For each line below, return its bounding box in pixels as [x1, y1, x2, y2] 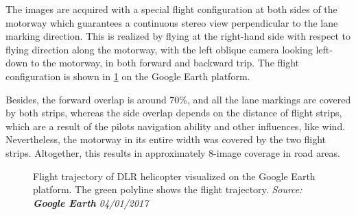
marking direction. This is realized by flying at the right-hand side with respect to [5, 29, 351, 43]
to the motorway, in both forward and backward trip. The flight [30, 55, 300, 70]
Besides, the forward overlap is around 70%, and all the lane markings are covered [5, 92, 351, 106]
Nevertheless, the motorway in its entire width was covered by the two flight [5, 132, 327, 147]
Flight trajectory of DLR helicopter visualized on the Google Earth [33, 168, 316, 183]
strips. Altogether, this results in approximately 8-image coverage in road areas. [5, 145, 340, 160]
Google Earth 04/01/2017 [33, 195, 149, 210]
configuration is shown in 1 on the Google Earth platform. [5, 68, 250, 83]
